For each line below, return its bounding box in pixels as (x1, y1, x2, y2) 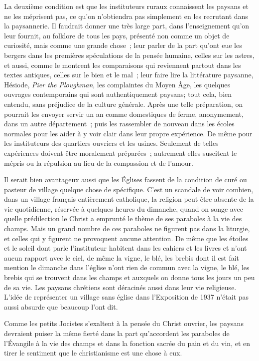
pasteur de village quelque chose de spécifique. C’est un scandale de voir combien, (4, 184, 254, 194)
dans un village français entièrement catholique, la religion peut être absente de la (4, 194, 254, 204)
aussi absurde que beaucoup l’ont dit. (4, 301, 118, 312)
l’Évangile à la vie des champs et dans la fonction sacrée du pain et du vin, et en (4, 338, 251, 348)
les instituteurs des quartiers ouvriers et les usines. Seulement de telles (4, 138, 219, 148)
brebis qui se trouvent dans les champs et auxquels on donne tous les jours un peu (4, 272, 255, 283)
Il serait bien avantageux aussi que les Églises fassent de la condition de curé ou (4, 174, 247, 185)
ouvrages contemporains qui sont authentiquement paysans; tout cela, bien (4, 89, 232, 99)
